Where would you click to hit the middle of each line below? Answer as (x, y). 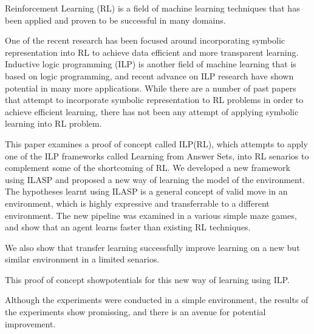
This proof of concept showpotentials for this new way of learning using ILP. (147, 279)
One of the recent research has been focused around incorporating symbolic (145, 40)
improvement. (30, 323)
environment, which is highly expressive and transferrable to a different (137, 203)
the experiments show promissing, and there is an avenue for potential (135, 312)
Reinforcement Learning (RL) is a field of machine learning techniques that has (152, 8)
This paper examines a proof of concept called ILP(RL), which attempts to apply (156, 143)
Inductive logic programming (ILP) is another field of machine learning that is (151, 64)
